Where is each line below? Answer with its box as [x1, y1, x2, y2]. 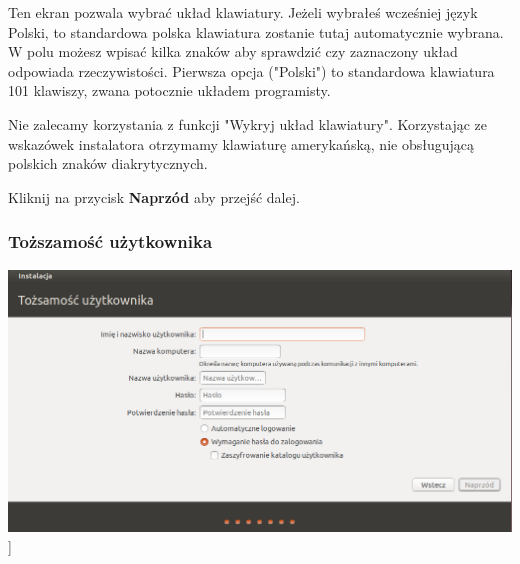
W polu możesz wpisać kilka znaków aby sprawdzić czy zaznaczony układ [8, 41, 458, 62]
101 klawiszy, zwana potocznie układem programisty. [8, 80, 331, 101]
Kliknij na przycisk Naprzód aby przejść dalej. [8, 186, 300, 207]
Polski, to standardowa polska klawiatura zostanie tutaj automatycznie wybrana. [8, 21, 504, 42]
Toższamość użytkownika [8, 229, 213, 254]
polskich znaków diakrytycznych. [8, 153, 208, 174]
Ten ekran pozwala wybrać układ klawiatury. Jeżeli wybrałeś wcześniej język [8, 2, 478, 22]
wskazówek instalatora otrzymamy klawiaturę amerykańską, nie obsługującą [8, 133, 474, 154]
